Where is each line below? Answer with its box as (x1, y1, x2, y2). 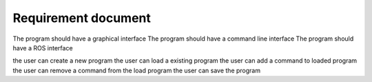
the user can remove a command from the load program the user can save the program (12, 66, 261, 74)
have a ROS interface (12, 43, 73, 52)
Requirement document (12, 10, 151, 25)
